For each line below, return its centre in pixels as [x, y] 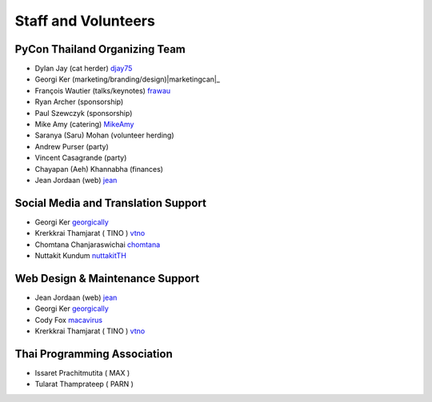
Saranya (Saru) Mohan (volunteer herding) [104, 135]
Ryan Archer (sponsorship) [79, 102]
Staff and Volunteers [85, 21]
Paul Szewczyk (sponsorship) [84, 113]
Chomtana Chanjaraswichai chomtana [98, 245]
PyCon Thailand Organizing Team [100, 49]
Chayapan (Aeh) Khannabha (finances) [99, 169]
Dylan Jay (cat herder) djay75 [84, 69]
